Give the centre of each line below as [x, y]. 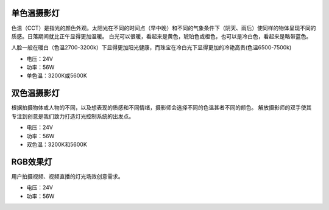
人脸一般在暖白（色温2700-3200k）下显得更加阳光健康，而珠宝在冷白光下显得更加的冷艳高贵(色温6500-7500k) [151, 47]
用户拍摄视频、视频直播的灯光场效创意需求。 [67, 176]
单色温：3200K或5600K [57, 75]
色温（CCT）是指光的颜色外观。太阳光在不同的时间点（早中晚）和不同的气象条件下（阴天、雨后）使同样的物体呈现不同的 [164, 28]
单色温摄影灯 [35, 13]
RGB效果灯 [32, 162]
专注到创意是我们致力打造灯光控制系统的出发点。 [73, 116]
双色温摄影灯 [35, 93]
